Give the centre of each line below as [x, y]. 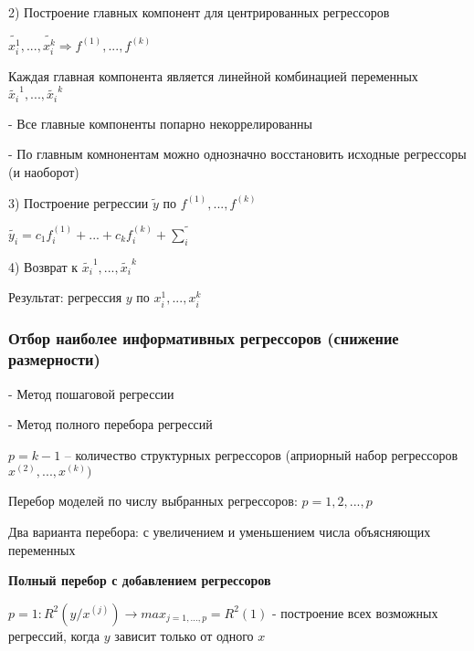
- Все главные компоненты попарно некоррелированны [160, 123]
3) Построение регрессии [79, 202]
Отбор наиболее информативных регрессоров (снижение [204, 338]
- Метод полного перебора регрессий [111, 424]
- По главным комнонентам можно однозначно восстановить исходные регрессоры [237, 154]
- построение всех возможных [355, 612]
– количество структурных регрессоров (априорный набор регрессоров [261, 454]
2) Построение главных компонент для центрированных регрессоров [199, 12]
